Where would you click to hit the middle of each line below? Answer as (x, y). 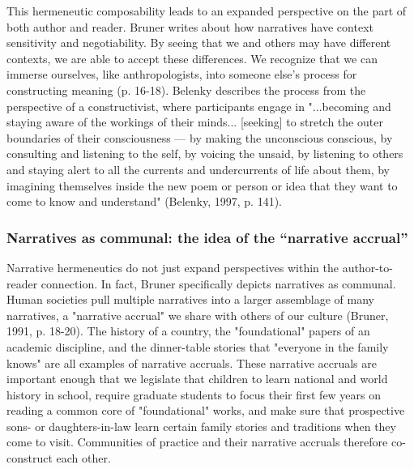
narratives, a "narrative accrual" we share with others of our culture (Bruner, (198, 315)
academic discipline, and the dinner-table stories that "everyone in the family (198, 346)
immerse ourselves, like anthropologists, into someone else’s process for (182, 74)
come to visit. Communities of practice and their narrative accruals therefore (197, 442)
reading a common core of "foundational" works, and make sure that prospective (206, 410)
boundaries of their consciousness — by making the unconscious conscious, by (200, 137)
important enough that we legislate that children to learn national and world (197, 379)
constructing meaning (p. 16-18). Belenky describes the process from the (186, 90)
